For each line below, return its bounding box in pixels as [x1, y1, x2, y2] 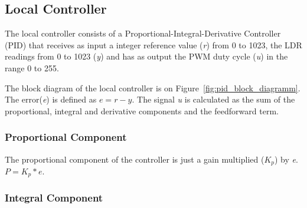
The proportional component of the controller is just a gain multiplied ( [5, 153, 264, 165]
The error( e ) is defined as [5, 93, 97, 105]
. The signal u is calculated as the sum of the [132, 93, 295, 105]
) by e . [275, 153, 298, 165]
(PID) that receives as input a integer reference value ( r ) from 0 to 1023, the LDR [5, 38, 302, 51]
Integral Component [5, 190, 103, 205]
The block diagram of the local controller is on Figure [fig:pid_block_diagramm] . [5, 81, 301, 94]
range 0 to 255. [5, 61, 59, 74]
